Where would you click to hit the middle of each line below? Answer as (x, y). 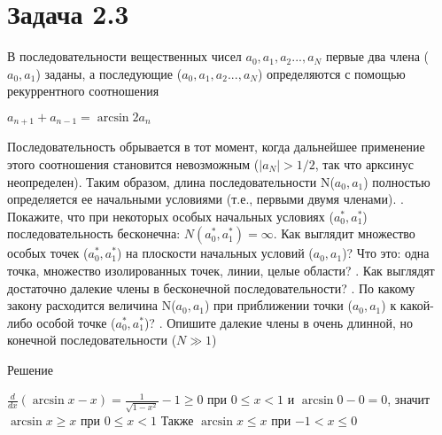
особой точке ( (76, 322)
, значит (409, 399)
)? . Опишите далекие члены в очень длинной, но (279, 322)
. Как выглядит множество (344, 233)
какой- (417, 305)
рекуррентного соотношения (83, 91)
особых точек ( (48, 253)
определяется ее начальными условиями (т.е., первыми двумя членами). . (205, 199)
